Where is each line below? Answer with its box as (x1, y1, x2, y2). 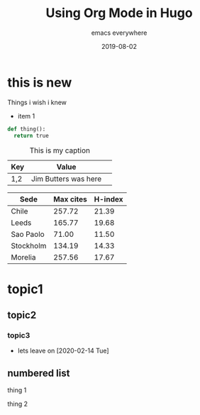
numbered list (7, 367, 70, 379)
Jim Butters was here (30, 174, 102, 184)
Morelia (11, 253, 36, 262)
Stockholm (11, 241, 47, 251)
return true (13, 132, 50, 139)
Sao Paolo (11, 229, 45, 239)
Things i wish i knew (7, 98, 67, 106)
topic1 (7, 281, 43, 297)
